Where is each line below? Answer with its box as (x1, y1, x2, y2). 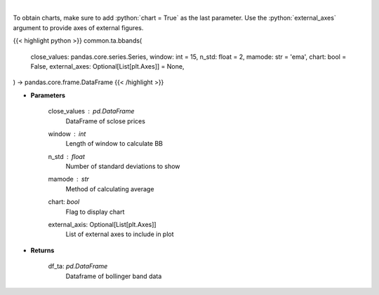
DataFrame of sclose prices (65, 116, 145, 125)
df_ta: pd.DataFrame (48, 262, 108, 270)
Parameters (30, 91, 66, 100)
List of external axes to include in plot (65, 230, 175, 238)
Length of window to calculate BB (65, 139, 164, 148)
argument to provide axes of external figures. (13, 23, 144, 32)
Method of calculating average (65, 184, 154, 193)
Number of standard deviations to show (65, 162, 180, 171)
